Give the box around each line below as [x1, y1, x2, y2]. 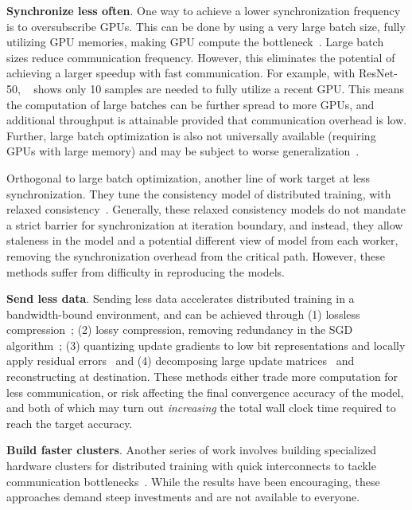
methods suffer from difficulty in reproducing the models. [6, 263, 286, 280]
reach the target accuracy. [6, 414, 133, 431]
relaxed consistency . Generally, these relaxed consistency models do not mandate [6, 201, 406, 218]
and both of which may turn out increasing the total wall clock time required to [6, 399, 396, 416]
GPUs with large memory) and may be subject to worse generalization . [6, 143, 360, 159]
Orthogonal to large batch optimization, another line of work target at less [6, 169, 370, 186]
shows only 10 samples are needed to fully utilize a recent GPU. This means [33, 80, 405, 96]
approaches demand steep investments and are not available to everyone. [6, 488, 360, 505]
